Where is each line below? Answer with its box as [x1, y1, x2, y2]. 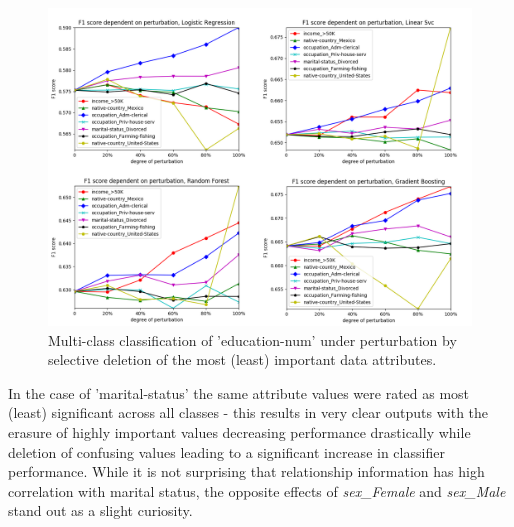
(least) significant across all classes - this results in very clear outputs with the [8, 402, 489, 423]
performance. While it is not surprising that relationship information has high [8, 461, 485, 482]
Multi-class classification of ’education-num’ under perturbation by [48, 329, 457, 350]
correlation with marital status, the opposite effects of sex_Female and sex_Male [8, 480, 506, 501]
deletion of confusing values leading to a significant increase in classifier [8, 441, 445, 462]
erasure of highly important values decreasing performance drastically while [8, 421, 471, 442]
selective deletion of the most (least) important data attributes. [48, 349, 437, 370]
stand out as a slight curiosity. [8, 500, 193, 521]
